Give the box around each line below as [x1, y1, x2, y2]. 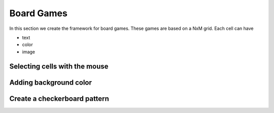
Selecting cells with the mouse [9, 62, 109, 70]
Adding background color [9, 78, 92, 87]
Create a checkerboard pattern [9, 94, 109, 103]
